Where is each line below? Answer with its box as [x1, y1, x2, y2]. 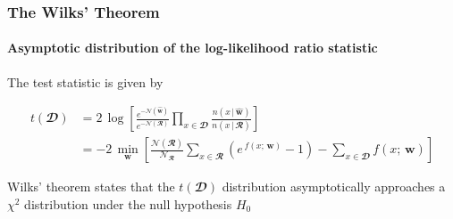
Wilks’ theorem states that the [7, 177, 175, 196]
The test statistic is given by [7, 72, 164, 91]
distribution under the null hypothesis [24, 194, 232, 213]
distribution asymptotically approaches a [222, 177, 446, 196]
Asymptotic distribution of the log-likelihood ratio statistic [7, 38, 378, 57]
